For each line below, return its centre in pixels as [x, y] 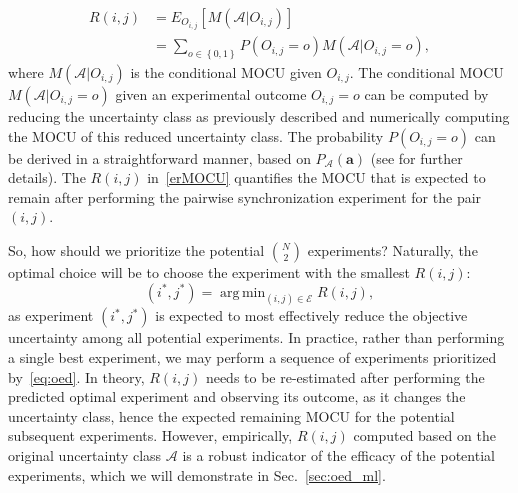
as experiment [51, 315]
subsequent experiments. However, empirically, [150, 435]
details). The [47, 177]
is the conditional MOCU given [226, 72]
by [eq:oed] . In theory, [76, 376]
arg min [243, 292]
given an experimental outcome [211, 94]
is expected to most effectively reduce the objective [311, 315]
